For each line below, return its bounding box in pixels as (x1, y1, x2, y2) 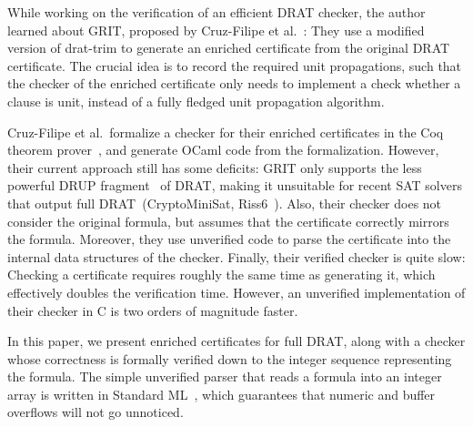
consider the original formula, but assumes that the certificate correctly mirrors (7, 211, 449, 230)
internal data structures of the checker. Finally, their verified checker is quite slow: (7, 247, 466, 266)
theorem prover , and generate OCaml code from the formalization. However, (7, 140, 439, 159)
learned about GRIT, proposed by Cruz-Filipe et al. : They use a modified (7, 20, 425, 39)
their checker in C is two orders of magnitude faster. (7, 300, 298, 320)
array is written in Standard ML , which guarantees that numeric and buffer (7, 384, 436, 403)
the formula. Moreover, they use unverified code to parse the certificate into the (7, 229, 451, 249)
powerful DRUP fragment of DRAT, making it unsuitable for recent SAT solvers (7, 176, 462, 195)
